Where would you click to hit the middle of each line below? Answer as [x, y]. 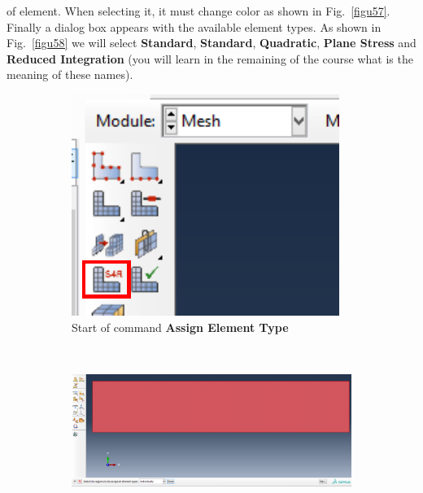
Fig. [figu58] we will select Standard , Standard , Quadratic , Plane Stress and [211, 43]
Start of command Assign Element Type [180, 327]
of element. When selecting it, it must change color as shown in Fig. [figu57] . [198, 11]
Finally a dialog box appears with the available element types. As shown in [194, 26]
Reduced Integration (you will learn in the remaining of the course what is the [210, 58]
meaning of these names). [70, 74]
